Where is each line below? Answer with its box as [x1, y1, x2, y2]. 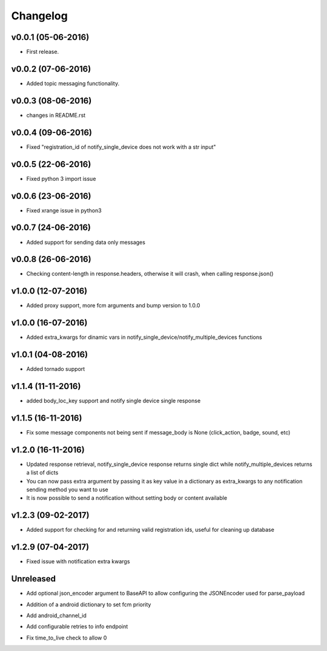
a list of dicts [26, 469, 59, 476]
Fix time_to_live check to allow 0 [26, 634, 107, 641]
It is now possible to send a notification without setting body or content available [26, 494, 227, 502]
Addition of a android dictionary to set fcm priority [26, 601, 151, 608]
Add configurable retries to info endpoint [26, 623, 128, 630]
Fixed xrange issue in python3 [26, 206, 102, 214]
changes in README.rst [26, 111, 86, 119]
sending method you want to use [26, 486, 108, 493]
